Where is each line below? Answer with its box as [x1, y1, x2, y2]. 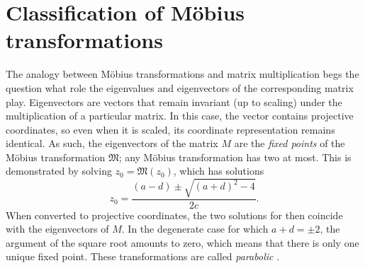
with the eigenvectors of [6, 221, 109, 236]
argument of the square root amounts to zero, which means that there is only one [6, 235, 359, 250]
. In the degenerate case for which [121, 221, 269, 236]
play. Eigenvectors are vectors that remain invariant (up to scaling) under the [6, 94, 342, 109]
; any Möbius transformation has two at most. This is [118, 149, 352, 164]
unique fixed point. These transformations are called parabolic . [6, 249, 280, 264]
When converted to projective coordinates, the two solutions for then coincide [6, 207, 343, 222]
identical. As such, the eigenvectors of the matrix [6, 136, 218, 151]
